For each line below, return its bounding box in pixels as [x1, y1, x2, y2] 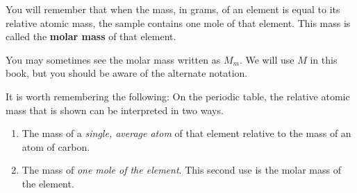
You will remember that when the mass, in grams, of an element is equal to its [6, 2, 340, 16]
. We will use [239, 52, 294, 66]
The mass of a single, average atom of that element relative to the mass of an [22, 126, 351, 140]
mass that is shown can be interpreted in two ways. [6, 102, 224, 117]
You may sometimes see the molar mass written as [6, 52, 221, 66]
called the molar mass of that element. [6, 29, 176, 44]
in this [310, 52, 338, 66]
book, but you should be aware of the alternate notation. [6, 66, 248, 80]
